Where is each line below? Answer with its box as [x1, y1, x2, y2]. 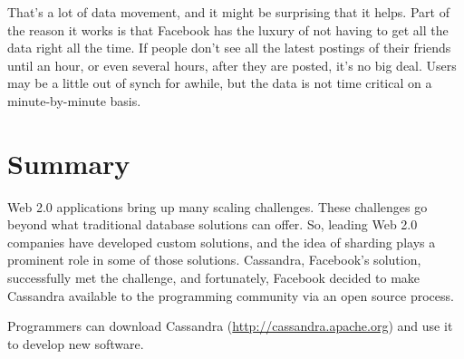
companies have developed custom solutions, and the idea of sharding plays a [7, 232, 436, 251]
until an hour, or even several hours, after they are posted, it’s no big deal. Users [7, 55, 457, 74]
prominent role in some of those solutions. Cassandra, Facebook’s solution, [7, 250, 421, 269]
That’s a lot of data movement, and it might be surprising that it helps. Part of [7, 3, 449, 21]
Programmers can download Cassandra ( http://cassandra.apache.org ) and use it [7, 316, 453, 335]
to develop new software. [7, 334, 144, 353]
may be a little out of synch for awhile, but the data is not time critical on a [7, 73, 432, 92]
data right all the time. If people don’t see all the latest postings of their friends [7, 38, 451, 57]
